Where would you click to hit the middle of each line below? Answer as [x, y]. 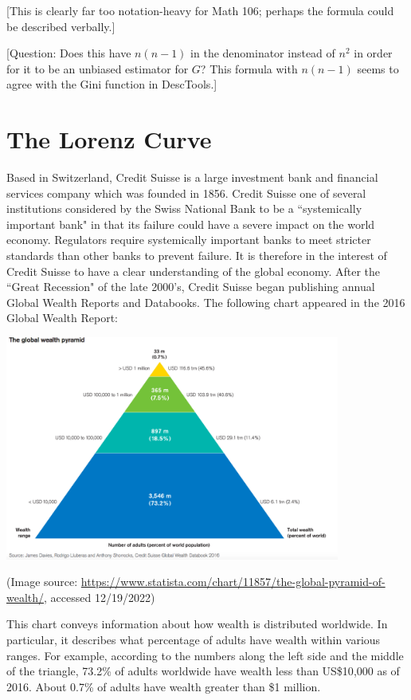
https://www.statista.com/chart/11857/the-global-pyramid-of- [233, 582]
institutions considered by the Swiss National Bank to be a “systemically [184, 208]
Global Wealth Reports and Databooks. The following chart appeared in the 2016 [206, 302]
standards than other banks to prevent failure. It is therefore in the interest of [197, 256]
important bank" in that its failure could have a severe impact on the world [191, 224]
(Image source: [42, 582]
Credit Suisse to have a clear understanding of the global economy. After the [193, 271]
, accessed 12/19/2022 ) [100, 597]
